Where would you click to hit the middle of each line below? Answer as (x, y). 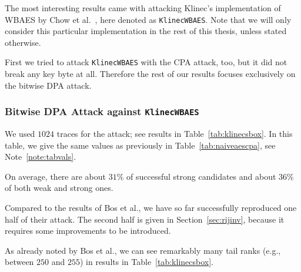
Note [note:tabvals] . (41, 157)
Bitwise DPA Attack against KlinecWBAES (102, 111)
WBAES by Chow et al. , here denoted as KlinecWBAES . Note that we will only (148, 19)
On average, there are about (56, 176)
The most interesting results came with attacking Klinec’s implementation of (143, 8)
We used (20, 134)
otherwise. (23, 42)
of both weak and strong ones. (59, 188)
